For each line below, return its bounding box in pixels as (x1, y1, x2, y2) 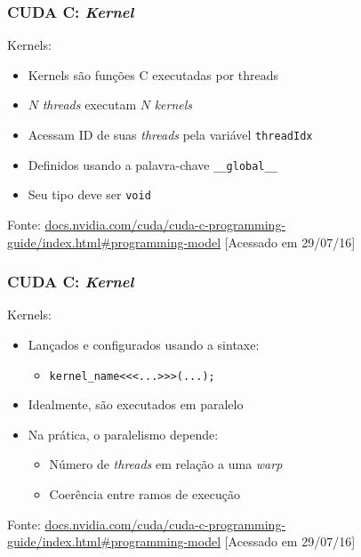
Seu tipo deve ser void (28, 185, 151, 204)
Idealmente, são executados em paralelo (28, 395, 244, 414)
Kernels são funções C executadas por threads (28, 65, 279, 84)
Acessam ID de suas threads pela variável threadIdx (28, 125, 313, 143)
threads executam (42, 95, 137, 114)
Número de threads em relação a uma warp (49, 455, 283, 473)
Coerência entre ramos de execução (49, 485, 241, 503)
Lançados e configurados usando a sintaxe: (28, 335, 260, 353)
